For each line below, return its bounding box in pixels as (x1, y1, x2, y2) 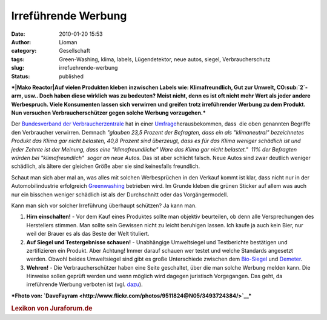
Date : (11, 30, 25, 38)
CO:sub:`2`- (276, 84, 308, 91)
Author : (11, 38, 31, 45)
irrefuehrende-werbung (59, 64, 118, 72)
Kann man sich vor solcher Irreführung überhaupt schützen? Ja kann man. (11, 202, 197, 209)
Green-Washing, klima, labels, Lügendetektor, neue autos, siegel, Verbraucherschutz (59, 55, 271, 63)
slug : (11, 64, 24, 72)
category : (11, 47, 37, 55)
